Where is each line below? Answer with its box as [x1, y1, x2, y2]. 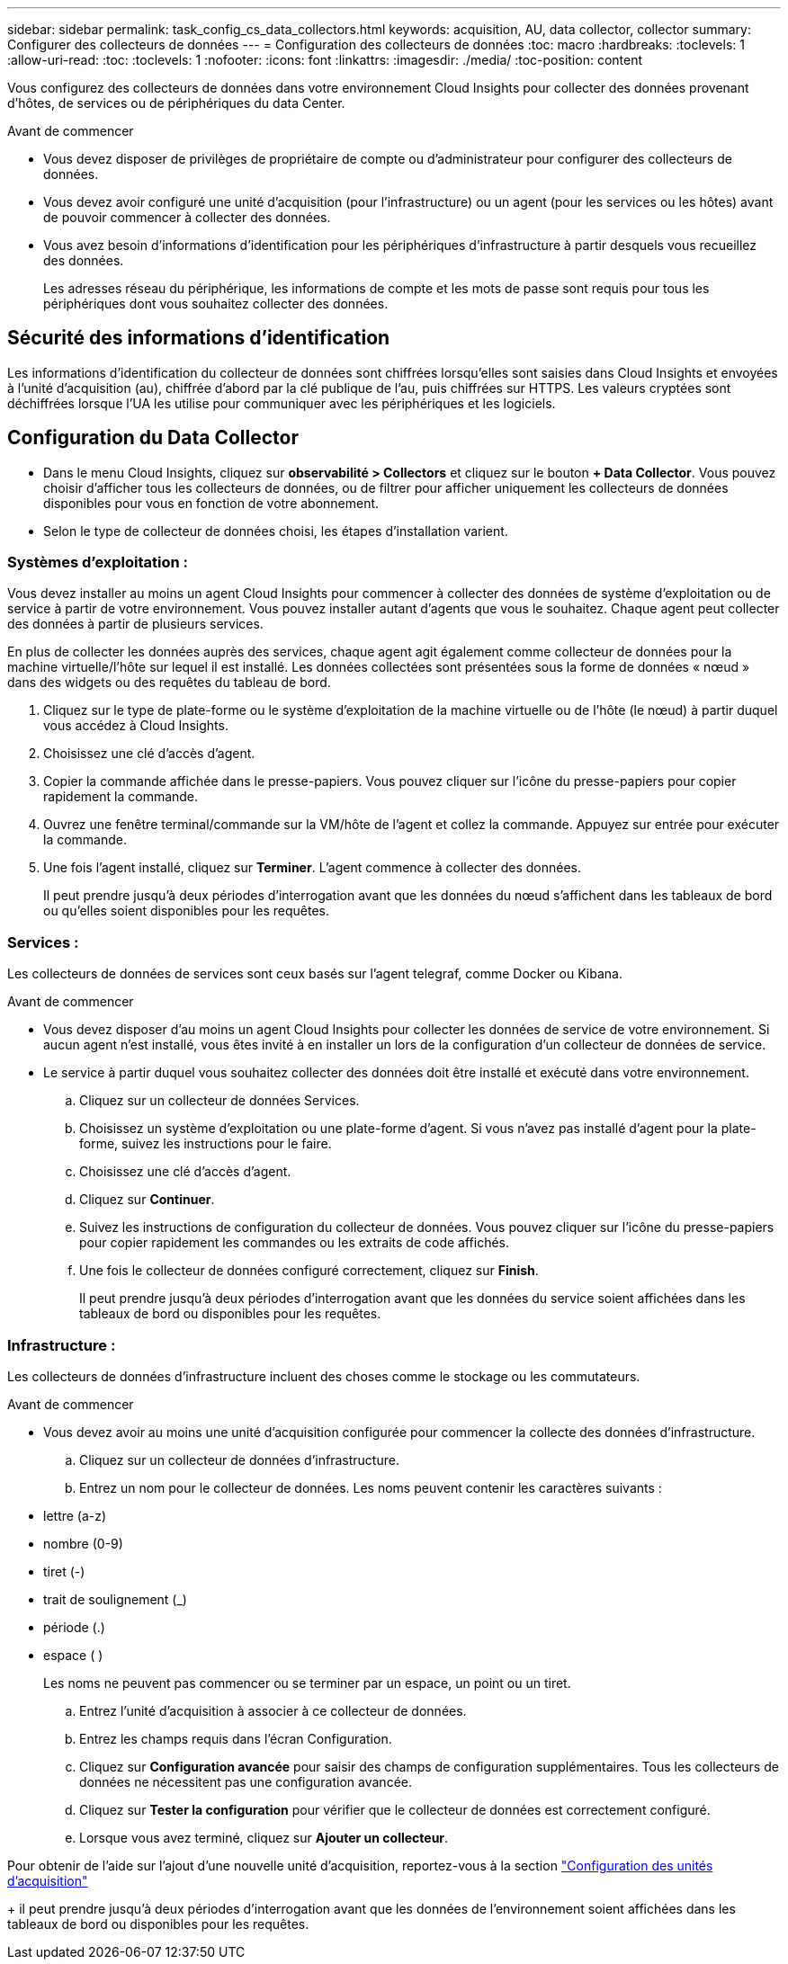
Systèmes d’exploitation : [7, 553, 189, 572]
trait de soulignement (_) [43, 1591, 187, 1607]
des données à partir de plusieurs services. [7, 616, 264, 632]
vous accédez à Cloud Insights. [43, 718, 228, 734]
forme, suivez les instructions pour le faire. [79, 1136, 332, 1152]
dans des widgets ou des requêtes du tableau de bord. [7, 674, 331, 691]
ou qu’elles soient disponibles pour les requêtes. [43, 903, 330, 919]
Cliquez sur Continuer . [79, 1192, 215, 1208]
